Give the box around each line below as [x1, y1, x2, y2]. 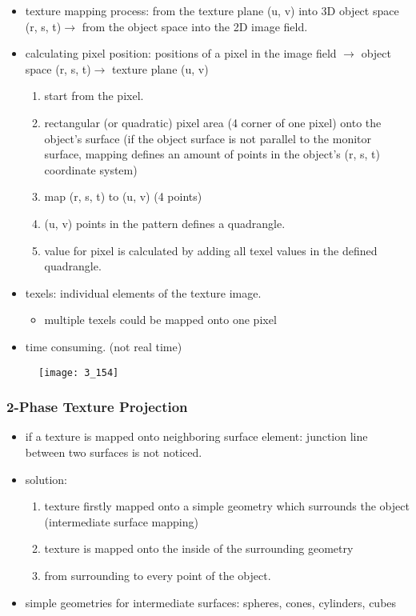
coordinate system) [44, 161, 138, 178]
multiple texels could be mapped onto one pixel [44, 311, 277, 328]
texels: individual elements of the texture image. [25, 284, 262, 301]
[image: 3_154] [38, 366, 119, 378]
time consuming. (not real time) [25, 338, 182, 354]
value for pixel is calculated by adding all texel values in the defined [44, 242, 378, 258]
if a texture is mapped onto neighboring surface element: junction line [25, 428, 368, 445]
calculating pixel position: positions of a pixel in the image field [25, 45, 337, 62]
